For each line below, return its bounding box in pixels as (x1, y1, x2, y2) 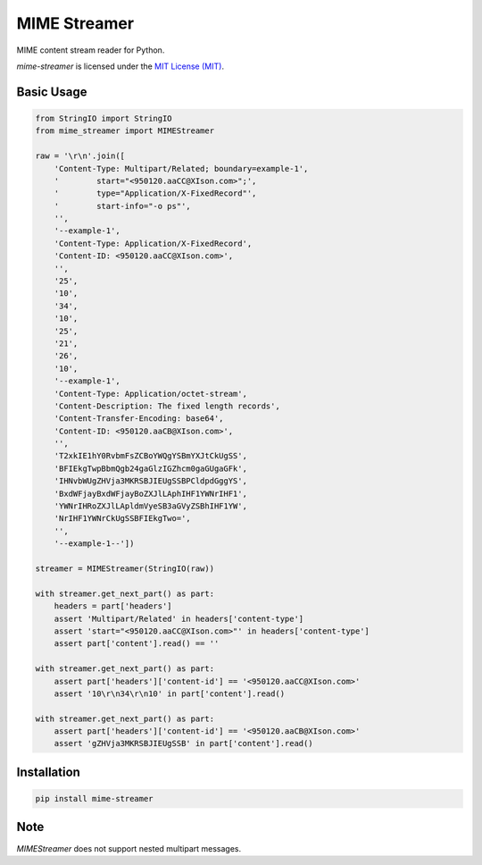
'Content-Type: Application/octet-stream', (54, 389, 247, 399)
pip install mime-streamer (35, 794, 154, 804)
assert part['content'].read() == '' (54, 639, 220, 649)
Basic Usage (16, 84, 87, 99)
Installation (16, 764, 80, 779)
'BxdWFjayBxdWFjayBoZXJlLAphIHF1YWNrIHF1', (54, 488, 247, 499)
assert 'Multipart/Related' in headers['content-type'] (54, 613, 304, 624)
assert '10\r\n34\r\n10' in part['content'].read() (54, 688, 286, 699)
